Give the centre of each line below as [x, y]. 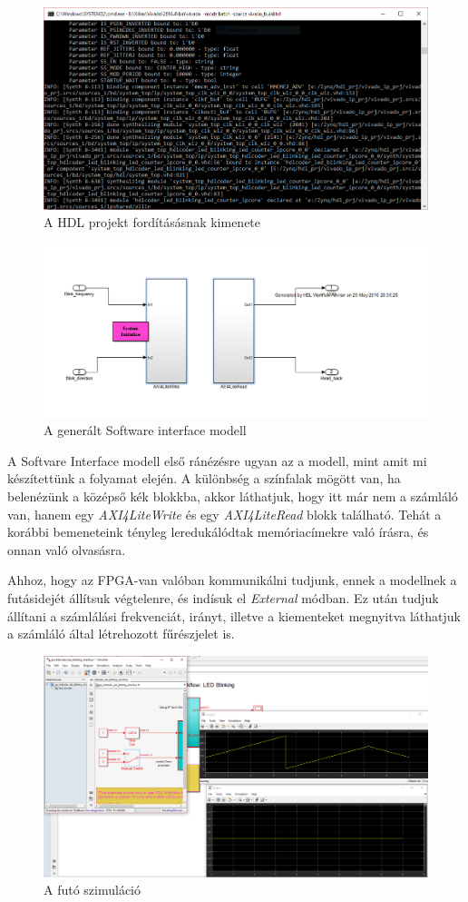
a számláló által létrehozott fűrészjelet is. [121, 634]
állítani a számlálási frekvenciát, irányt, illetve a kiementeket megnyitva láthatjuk [234, 615]
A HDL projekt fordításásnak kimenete [152, 222]
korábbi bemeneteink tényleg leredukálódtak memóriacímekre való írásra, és [218, 532]
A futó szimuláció [93, 890]
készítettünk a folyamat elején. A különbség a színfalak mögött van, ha [204, 478]
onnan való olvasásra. [67, 549]
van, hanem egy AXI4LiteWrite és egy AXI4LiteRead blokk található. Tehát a [224, 514]
